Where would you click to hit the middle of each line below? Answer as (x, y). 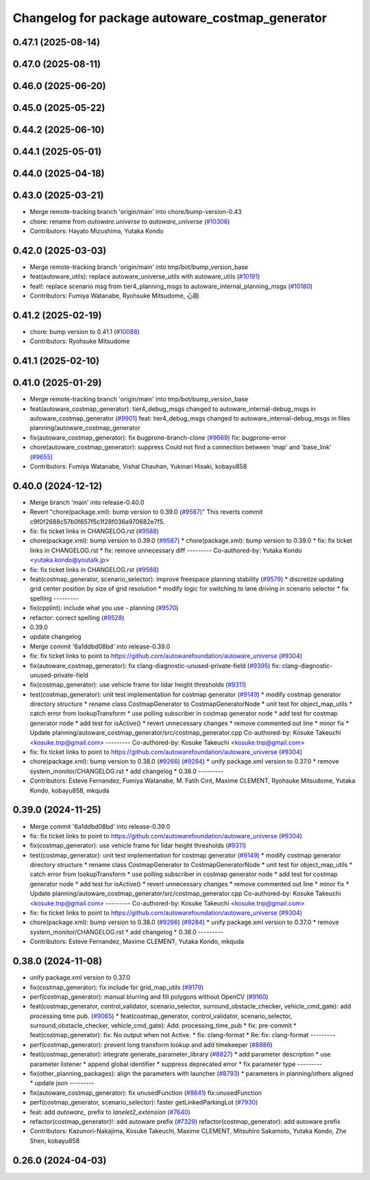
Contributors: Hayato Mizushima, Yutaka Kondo (97, 231)
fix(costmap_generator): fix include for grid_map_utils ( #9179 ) (117, 987)
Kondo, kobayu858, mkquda (70, 790)
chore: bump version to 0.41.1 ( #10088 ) (85, 331)
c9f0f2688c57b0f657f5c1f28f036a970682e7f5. (97, 521)
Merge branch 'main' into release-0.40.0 (87, 502)
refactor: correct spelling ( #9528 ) (77, 617)
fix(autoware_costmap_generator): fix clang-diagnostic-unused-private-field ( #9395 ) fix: (155, 665)
